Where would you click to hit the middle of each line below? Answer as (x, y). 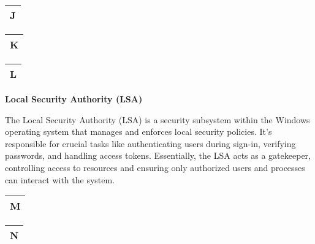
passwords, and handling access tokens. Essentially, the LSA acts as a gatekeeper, (158, 155)
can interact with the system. (60, 179)
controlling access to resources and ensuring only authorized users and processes (155, 167)
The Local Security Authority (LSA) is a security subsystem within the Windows (157, 119)
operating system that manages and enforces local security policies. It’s (139, 132)
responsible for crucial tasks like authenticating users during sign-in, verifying (150, 143)
